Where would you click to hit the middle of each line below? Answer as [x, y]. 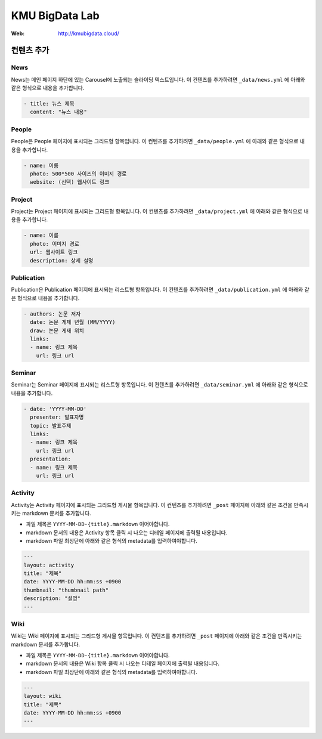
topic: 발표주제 [51, 426]
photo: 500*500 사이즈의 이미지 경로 [78, 174]
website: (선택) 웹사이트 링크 [70, 182]
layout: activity [49, 565]
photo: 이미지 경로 [55, 244]
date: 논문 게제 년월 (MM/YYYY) [73, 322]
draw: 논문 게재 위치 [57, 330]
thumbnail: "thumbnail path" [66, 590]
